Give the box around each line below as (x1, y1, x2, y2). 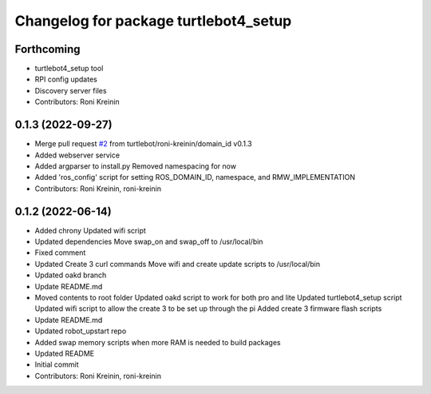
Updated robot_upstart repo (34, 326, 127, 336)
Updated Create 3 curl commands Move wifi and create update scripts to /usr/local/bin (34, 259, 321, 269)
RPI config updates (34, 74, 97, 84)
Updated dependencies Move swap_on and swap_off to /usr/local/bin (34, 237, 263, 246)
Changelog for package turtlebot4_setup (14, 12, 292, 30)
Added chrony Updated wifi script (34, 225, 147, 235)
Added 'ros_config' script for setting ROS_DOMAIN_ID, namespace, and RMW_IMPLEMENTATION (34, 173, 355, 182)
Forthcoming (14, 42, 81, 56)
